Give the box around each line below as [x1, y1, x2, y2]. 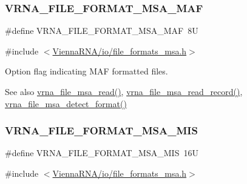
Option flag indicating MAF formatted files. [5, 65, 168, 77]
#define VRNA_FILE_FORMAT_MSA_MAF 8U [5, 24, 198, 37]
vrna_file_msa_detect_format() [5, 97, 127, 110]
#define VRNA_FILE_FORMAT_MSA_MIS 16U [5, 146, 198, 159]
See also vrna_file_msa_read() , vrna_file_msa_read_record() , [5, 85, 243, 97]
